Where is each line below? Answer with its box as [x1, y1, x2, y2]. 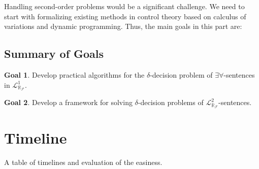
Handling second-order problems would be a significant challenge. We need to [4, 1, 245, 11]
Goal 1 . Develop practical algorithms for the [4, 69, 145, 80]
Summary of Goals [4, 46, 104, 61]
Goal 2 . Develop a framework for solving [4, 97, 133, 108]
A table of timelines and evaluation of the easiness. [4, 157, 163, 167]
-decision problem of [150, 69, 213, 80]
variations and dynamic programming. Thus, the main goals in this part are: [4, 21, 242, 31]
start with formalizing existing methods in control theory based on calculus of [4, 11, 246, 21]
